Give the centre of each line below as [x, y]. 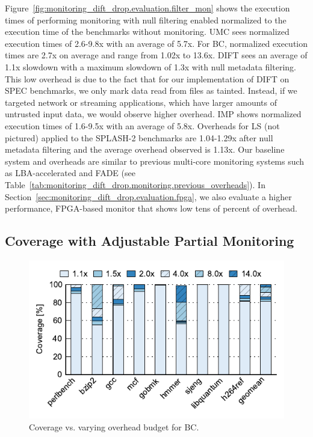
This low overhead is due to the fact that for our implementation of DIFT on [147, 78]
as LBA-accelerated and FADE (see [70, 173]
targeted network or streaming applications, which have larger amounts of [141, 102]
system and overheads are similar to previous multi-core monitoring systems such [155, 161]
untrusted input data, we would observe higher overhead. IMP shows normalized [153, 114]
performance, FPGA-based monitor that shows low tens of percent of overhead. [151, 208]
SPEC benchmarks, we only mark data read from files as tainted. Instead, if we [151, 90]
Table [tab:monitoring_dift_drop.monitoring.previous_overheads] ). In [135, 184]
